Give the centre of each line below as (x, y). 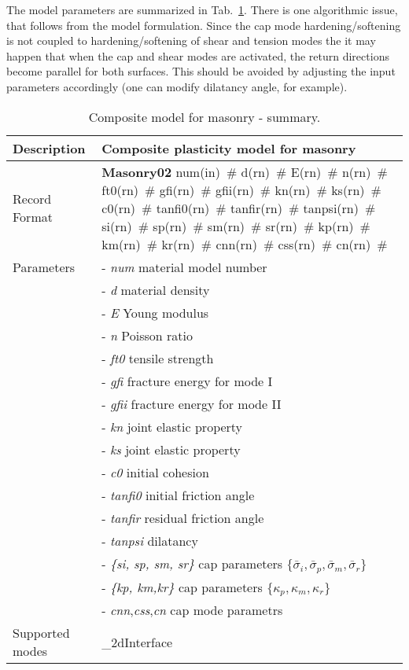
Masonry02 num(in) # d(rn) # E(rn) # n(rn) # (245, 171)
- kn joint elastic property (172, 426)
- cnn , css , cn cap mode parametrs (192, 610)
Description (49, 148)
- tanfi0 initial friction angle (178, 495)
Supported (41, 633)
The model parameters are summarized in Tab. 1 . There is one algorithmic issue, (202, 9)
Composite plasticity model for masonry (229, 148)
